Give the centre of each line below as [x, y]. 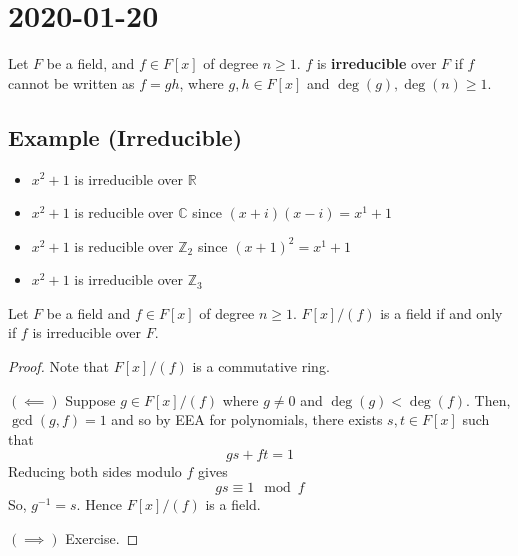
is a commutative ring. [261, 366]
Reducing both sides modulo [95, 471]
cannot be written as [71, 82]
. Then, [488, 399]
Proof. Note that [59, 366]
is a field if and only [441, 312]
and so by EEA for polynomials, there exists [247, 419]
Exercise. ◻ [102, 537]
